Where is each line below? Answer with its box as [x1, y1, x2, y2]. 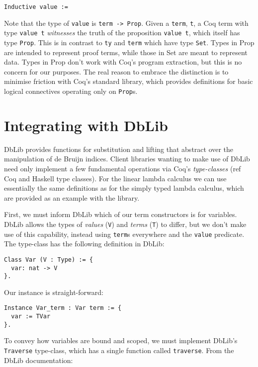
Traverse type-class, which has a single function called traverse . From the [4, 345, 234, 355]
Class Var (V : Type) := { [4, 256, 93, 263]
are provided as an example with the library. [4, 192, 140, 203]
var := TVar [11, 313, 51, 320]
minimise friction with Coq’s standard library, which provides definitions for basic [4, 76, 253, 86]
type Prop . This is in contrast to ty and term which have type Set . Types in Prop [4, 37, 255, 47]
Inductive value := [4, 3, 68, 10]
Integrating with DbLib [4, 115, 168, 135]
